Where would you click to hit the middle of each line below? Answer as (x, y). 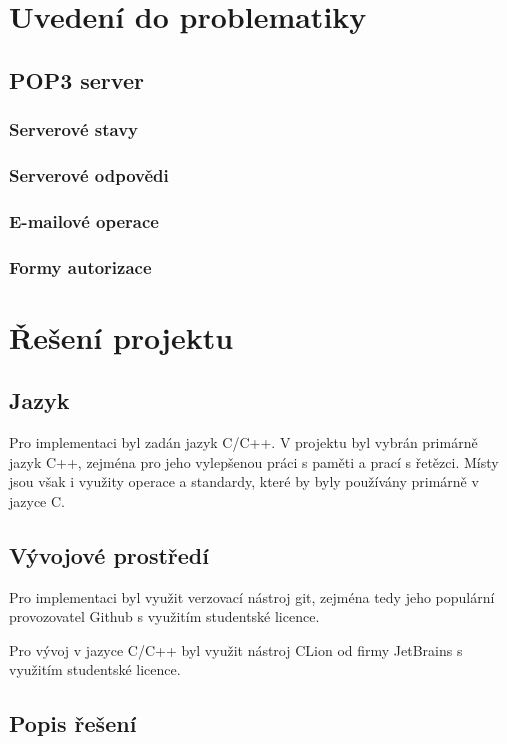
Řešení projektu (121, 336)
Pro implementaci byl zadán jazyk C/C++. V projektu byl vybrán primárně (243, 442)
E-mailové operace (84, 220)
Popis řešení (73, 723)
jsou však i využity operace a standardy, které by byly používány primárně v (244, 481)
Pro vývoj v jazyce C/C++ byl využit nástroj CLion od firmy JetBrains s (236, 649)
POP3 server (76, 79)
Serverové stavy (74, 129)
